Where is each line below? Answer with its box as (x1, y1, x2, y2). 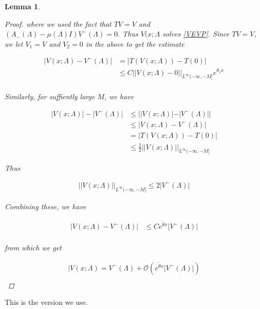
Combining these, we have (5, 201, 86, 211)
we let (5, 38, 23, 49)
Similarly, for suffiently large (5, 91, 95, 102)
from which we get (5, 242, 62, 253)
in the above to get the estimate (85, 38, 184, 49)
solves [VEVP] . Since (162, 28, 230, 39)
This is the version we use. (5, 297, 88, 307)
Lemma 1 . (5, 1, 41, 11)
